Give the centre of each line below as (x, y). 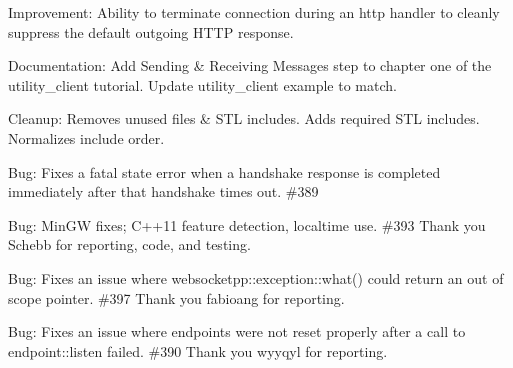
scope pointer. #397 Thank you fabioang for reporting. (176, 297)
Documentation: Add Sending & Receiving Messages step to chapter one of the (250, 65)
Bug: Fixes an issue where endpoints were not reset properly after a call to (237, 331)
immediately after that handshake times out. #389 (163, 191)
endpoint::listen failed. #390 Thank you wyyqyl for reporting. (198, 350)
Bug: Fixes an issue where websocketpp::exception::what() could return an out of (256, 277)
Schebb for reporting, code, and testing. (129, 244)
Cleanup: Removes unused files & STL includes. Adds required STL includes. (244, 118)
